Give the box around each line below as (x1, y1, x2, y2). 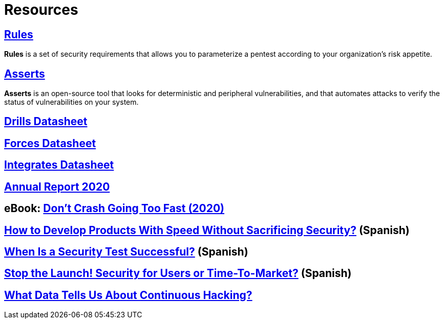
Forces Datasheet (4, 136, 96, 150)
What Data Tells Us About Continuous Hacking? (4, 288, 252, 302)
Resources (4, 1, 78, 18)
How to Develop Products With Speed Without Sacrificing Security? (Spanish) (4, 223, 410, 237)
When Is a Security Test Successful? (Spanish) (4, 245, 248, 258)
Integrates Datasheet (4, 158, 114, 172)
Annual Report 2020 (4, 180, 110, 193)
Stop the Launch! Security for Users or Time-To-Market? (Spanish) (4, 267, 352, 280)
